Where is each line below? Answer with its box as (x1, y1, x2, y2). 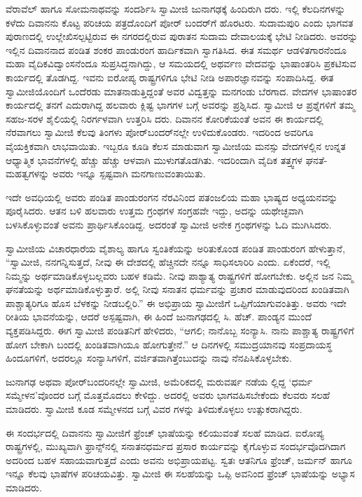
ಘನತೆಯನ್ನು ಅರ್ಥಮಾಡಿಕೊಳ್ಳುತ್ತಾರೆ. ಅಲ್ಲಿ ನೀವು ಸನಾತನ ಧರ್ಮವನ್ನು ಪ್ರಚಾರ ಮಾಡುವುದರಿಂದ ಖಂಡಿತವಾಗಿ (6, 282, 349, 297)
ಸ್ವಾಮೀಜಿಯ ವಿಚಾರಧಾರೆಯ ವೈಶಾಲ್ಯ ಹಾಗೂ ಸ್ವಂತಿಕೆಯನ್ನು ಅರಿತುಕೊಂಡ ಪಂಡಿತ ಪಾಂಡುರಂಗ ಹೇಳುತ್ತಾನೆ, (6, 240, 345, 255)
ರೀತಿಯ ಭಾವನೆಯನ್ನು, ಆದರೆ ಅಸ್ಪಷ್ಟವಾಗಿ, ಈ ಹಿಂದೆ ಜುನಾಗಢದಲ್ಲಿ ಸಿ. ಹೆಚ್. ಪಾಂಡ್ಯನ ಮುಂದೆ (6, 309, 312, 324)
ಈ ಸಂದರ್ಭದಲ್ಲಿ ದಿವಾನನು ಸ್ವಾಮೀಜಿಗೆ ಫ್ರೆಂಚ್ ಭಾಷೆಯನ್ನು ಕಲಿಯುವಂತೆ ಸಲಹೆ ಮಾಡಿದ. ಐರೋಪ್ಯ (6, 425, 324, 440)
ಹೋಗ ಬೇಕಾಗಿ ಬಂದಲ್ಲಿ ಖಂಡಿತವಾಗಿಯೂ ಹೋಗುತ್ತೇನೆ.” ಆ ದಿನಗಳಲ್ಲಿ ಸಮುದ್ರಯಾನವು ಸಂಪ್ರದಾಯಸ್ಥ (6, 336, 333, 351)
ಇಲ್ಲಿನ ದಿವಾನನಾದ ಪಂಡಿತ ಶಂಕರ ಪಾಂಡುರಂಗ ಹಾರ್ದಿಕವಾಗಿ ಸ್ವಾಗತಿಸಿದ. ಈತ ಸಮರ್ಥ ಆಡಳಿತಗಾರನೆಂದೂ (6, 42, 347, 57)
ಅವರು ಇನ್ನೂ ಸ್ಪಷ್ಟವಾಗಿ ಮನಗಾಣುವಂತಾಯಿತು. (52, 166, 206, 181)
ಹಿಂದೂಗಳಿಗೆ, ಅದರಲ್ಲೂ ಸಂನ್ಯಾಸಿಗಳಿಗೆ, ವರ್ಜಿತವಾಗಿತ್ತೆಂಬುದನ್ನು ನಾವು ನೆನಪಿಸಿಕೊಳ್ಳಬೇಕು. (6, 350, 292, 365)
